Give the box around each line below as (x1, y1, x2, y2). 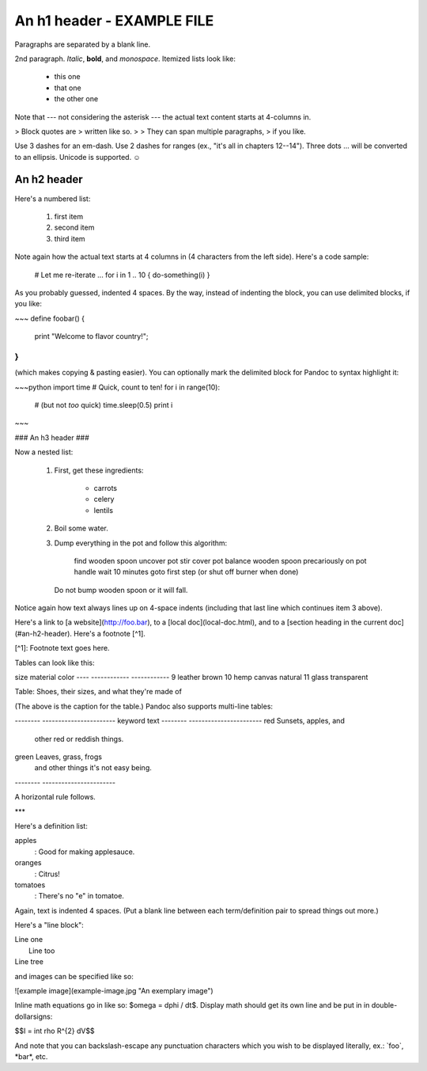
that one (54, 83, 82, 93)
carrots (93, 483, 118, 492)
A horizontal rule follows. (14, 792, 96, 802)
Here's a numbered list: (14, 194, 91, 203)
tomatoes (14, 879, 46, 890)
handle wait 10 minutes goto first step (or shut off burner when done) (74, 567, 299, 577)
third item (54, 234, 86, 243)
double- (371, 1001, 398, 1010)
